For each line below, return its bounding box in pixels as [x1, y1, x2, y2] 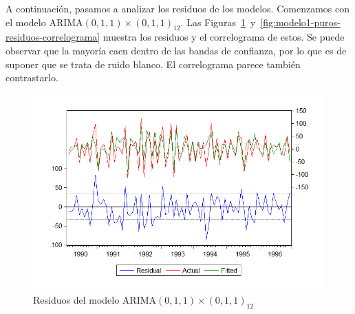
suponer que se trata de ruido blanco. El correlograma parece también [6, 56, 301, 71]
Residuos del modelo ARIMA [33, 292, 157, 306]
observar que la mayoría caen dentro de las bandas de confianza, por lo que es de [6, 43, 347, 57]
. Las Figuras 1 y [180, 14, 256, 29]
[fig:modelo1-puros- [260, 14, 341, 29]
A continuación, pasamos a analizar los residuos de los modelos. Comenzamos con [6, 1, 349, 15]
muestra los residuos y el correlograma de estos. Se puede [103, 30, 345, 44]
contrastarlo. [6, 70, 58, 85]
